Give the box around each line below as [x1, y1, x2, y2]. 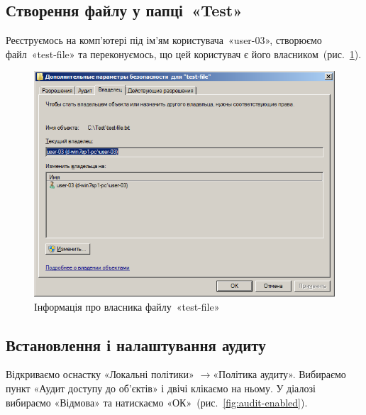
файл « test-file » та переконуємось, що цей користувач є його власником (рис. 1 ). [6, 46, 362, 61]
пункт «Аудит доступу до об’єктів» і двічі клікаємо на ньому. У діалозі [6, 381, 316, 396]
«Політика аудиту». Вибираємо [213, 367, 346, 382]
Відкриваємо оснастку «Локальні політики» [6, 367, 194, 382]
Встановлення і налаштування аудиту [6, 333, 266, 355]
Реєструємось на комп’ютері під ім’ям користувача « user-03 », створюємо [6, 33, 322, 48]
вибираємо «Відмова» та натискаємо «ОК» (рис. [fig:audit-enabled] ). [6, 394, 308, 409]
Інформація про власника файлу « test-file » [34, 299, 220, 314]
